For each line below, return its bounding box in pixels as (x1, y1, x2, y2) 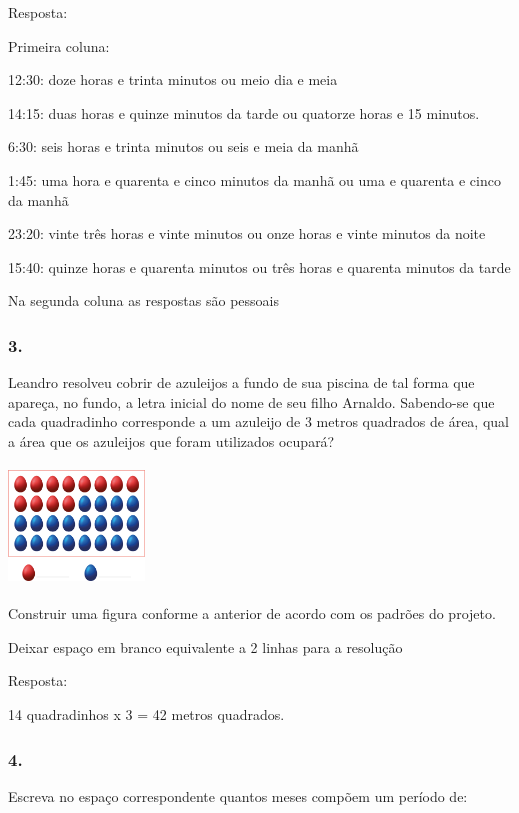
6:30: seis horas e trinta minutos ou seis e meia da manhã (8, 136, 359, 157)
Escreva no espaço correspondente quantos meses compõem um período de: (8, 785, 468, 806)
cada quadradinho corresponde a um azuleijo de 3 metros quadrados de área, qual (8, 411, 509, 432)
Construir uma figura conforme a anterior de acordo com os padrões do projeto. (8, 603, 496, 624)
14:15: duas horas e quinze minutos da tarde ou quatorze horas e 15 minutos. (8, 102, 480, 123)
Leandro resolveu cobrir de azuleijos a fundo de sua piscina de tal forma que (8, 372, 475, 393)
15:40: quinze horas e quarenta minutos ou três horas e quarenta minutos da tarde (8, 256, 511, 277)
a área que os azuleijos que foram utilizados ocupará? (8, 430, 335, 451)
